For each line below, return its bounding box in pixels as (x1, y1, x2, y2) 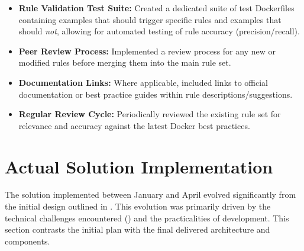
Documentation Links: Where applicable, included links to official (18, 76, 268, 88)
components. (5, 234, 50, 247)
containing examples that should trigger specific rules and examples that (18, 13, 282, 25)
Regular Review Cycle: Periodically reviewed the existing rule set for (18, 108, 281, 120)
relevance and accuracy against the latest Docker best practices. (18, 119, 250, 131)
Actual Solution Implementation (5, 154, 273, 178)
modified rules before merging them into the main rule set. (18, 56, 231, 69)
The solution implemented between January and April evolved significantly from (5, 188, 296, 201)
